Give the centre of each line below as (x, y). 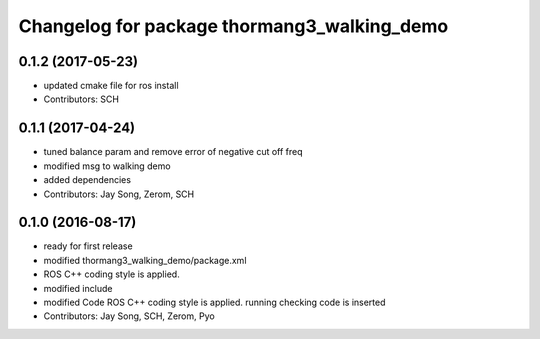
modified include (78, 288)
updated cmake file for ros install (111, 86)
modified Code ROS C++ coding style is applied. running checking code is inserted (214, 302)
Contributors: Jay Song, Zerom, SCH (119, 194)
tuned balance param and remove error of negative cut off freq (173, 152)
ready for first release (88, 246)
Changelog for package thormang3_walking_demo (233, 26)
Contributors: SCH (81, 99)
